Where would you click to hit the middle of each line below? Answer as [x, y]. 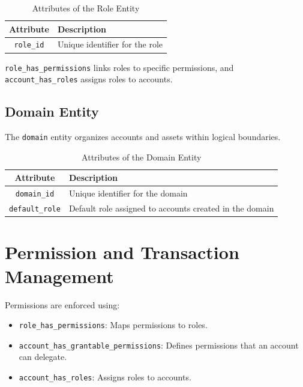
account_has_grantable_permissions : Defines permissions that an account [159, 345]
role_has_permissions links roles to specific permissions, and [119, 67]
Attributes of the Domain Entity [142, 157]
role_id [29, 45]
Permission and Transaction [122, 252]
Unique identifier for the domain [128, 193]
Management [59, 276]
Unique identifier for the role [110, 44]
